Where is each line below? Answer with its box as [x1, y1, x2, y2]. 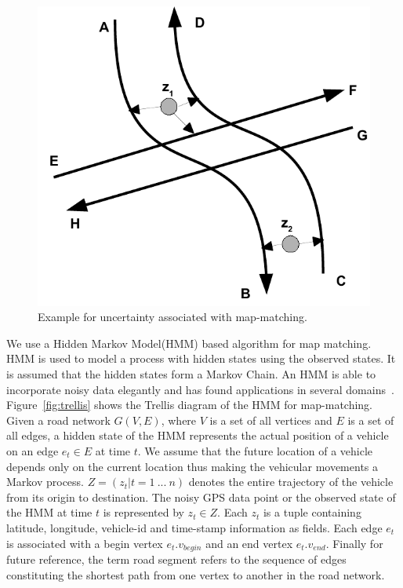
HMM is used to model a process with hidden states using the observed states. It [6, 350, 396, 367]
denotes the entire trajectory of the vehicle [188, 473, 394, 490]
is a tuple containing [263, 504, 361, 520]
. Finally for [325, 535, 383, 551]
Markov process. [6, 473, 85, 490]
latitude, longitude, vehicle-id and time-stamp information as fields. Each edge [6, 519, 383, 535]
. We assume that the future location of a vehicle [137, 442, 373, 458]
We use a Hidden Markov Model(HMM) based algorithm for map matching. [6, 334, 372, 351]
